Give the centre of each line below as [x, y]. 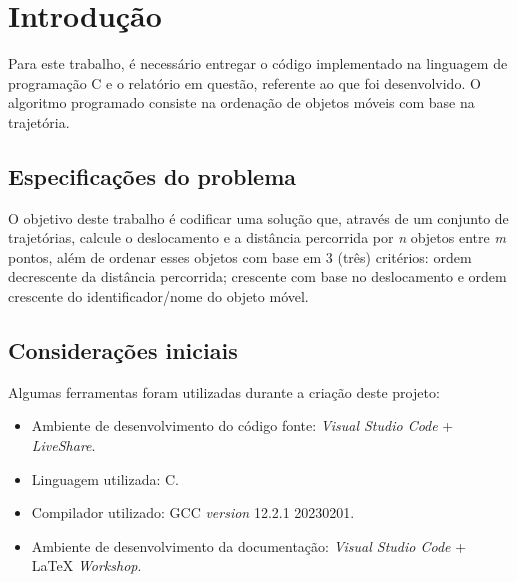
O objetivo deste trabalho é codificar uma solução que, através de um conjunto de [258, 217]
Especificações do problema [152, 175]
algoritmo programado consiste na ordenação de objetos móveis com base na [241, 102]
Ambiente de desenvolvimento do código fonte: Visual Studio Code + [242, 425]
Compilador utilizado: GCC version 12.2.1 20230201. [193, 512]
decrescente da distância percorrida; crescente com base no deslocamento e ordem [257, 276]
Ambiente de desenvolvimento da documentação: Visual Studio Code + [249, 545]
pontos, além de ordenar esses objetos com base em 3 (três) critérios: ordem [240, 256]
